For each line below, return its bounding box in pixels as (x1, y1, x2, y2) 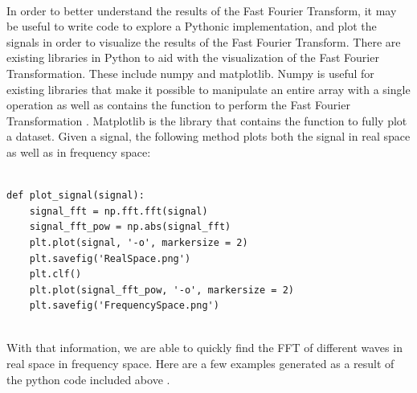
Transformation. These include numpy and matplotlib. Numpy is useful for (6, 64, 374, 81)
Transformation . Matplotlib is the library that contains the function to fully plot (6, 112, 407, 129)
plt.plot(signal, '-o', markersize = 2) (29, 236, 248, 248)
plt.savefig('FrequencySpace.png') (29, 300, 219, 312)
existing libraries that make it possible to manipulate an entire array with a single (6, 80, 411, 97)
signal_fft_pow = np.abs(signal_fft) (29, 221, 231, 233)
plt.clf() (29, 268, 82, 280)
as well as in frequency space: (6, 143, 151, 160)
